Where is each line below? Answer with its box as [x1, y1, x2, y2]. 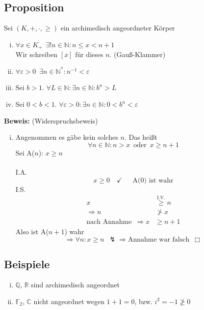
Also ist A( [15, 226, 49, 236]
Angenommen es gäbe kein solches [15, 132, 118, 142]
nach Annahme [86, 218, 132, 226]
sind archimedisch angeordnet [31, 279, 120, 290]
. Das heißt [124, 132, 157, 142]
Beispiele [4, 256, 50, 272]
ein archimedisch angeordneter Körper [60, 23, 175, 33]
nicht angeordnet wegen [33, 296, 104, 306]
